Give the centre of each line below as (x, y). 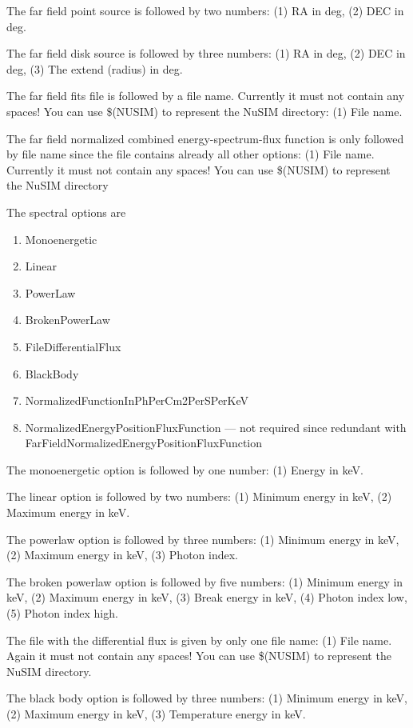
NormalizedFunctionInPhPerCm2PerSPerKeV (137, 400)
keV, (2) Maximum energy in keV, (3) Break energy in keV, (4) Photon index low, (207, 597)
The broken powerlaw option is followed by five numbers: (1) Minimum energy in (205, 581)
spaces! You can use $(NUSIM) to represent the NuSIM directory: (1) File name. (205, 111)
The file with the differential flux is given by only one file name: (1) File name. (199, 640)
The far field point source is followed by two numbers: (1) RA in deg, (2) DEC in (205, 10)
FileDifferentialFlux (73, 346)
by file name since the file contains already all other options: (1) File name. (191, 154)
